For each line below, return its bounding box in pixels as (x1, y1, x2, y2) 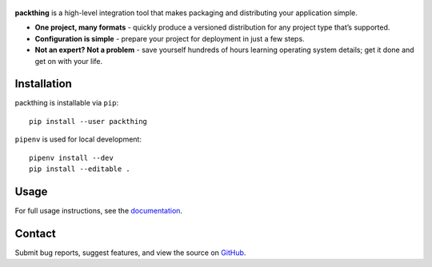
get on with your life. (34, 56, 103, 66)
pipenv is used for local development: (14, 134, 142, 144)
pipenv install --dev (29, 153, 114, 162)
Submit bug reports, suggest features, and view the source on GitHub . (14, 248, 246, 257)
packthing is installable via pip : (14, 98, 119, 108)
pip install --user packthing (29, 117, 148, 126)
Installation (14, 77, 72, 91)
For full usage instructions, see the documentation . (14, 205, 183, 215)
